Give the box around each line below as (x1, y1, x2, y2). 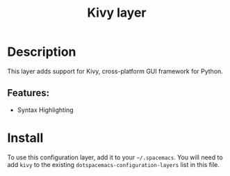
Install (7, 130, 44, 145)
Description (7, 44, 76, 60)
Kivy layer (86, 5, 147, 21)
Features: (7, 87, 50, 99)
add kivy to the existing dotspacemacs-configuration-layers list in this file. (7, 160, 220, 168)
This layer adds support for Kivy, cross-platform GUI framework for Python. (7, 67, 224, 75)
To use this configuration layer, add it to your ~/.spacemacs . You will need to (7, 153, 224, 161)
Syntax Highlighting (17, 106, 74, 114)
